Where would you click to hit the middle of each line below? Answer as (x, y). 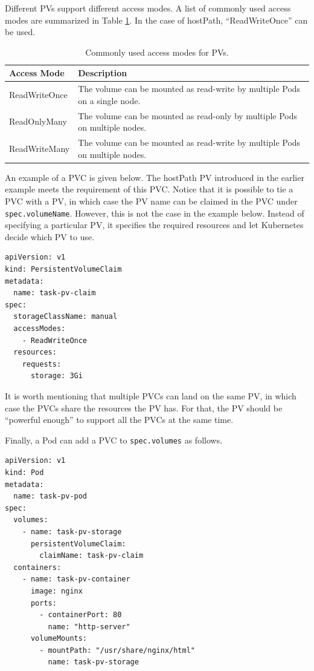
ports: (43, 603)
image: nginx (56, 591)
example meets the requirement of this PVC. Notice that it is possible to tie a (149, 189)
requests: (42, 364)
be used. (20, 32)
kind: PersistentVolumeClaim (63, 269)
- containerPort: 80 (81, 615)
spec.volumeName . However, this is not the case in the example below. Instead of (155, 213)
